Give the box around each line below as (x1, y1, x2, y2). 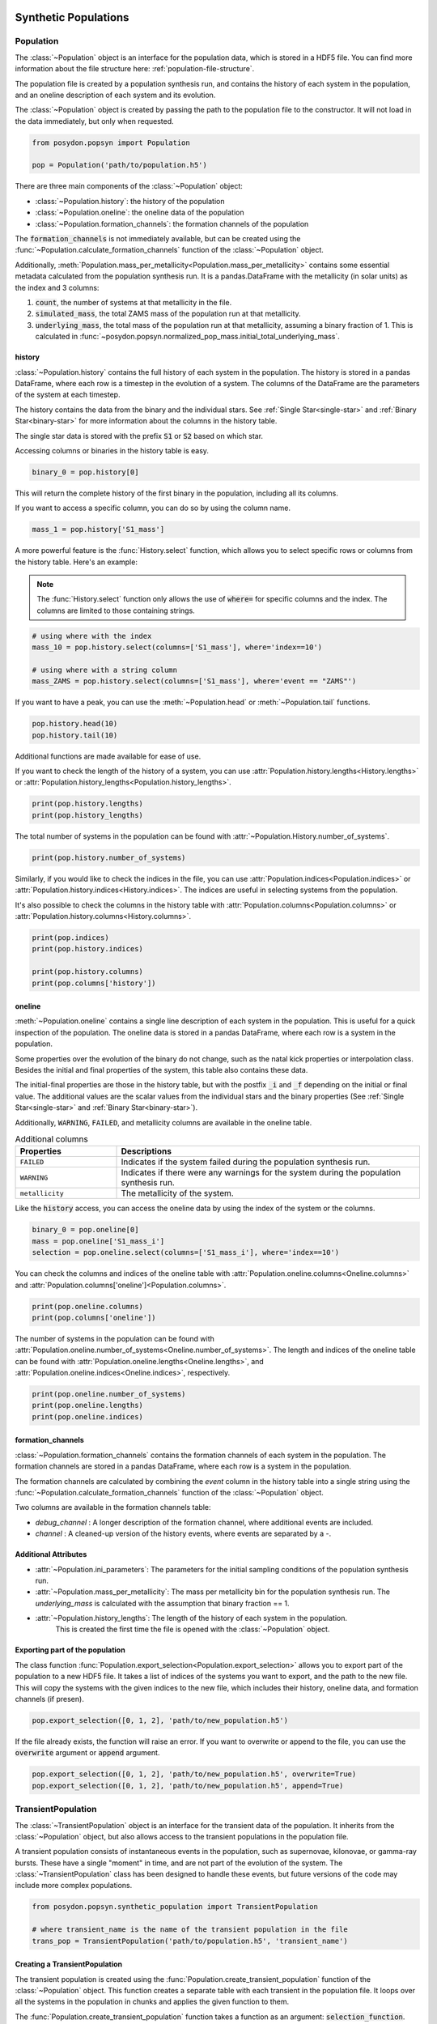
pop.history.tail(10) (32, 730, 118, 740)
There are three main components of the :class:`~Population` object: (15, 181, 243, 191)
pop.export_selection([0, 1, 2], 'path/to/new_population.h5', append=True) (32, 1781, 344, 1790)
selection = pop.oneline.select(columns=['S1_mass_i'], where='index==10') (32, 1248, 340, 1257)
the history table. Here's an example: (15, 557, 138, 567)
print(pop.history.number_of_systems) (32, 853, 186, 862)
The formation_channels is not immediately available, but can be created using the (15, 234, 301, 244)
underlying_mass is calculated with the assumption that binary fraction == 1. (35, 1598, 291, 1608)
